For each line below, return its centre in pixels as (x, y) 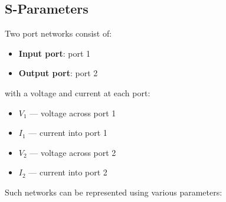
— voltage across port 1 (73, 113)
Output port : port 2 (58, 73)
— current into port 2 (68, 172)
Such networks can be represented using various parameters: (114, 192)
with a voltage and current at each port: (78, 92)
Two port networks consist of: (58, 33)
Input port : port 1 (55, 53)
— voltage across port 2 (73, 152)
